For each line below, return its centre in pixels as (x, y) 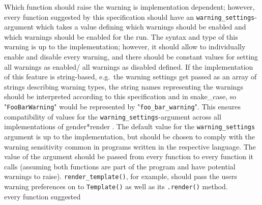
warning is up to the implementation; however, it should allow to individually (125, 47)
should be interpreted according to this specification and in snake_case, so (120, 96)
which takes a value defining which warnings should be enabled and (141, 27)
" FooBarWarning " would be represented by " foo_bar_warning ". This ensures (122, 106)
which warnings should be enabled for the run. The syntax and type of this (121, 36)
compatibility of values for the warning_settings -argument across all (113, 116)
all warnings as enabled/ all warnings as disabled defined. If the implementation (129, 66)
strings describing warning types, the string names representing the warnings (124, 86)
